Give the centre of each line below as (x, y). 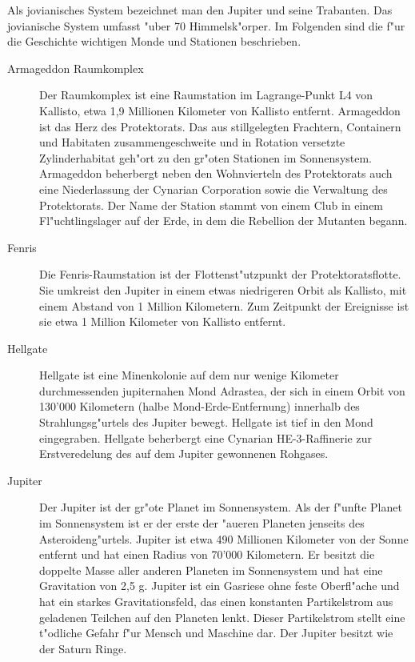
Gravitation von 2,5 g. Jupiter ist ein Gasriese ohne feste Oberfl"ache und (219, 586)
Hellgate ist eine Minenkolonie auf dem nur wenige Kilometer (189, 375)
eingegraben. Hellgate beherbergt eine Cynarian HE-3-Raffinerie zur (206, 437)
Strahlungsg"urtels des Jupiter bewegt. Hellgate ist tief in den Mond (206, 422)
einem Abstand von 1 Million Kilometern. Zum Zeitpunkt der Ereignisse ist (224, 305)
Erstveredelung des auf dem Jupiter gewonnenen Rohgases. (184, 453)
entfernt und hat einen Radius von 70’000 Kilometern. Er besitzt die (207, 554)
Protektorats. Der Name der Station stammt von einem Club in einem (211, 205)
